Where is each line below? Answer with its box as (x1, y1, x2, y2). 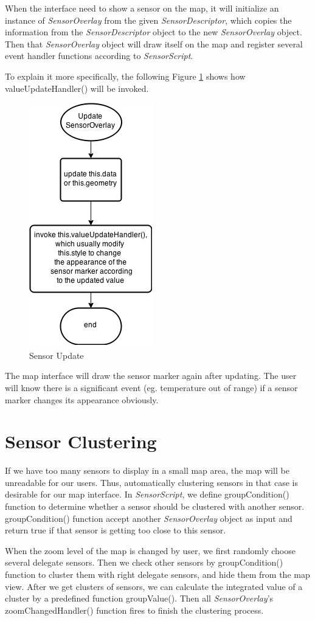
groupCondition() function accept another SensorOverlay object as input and (5, 512, 292, 524)
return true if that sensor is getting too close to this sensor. (5, 524, 226, 536)
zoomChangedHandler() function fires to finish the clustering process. (5, 603, 264, 616)
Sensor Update (29, 349, 84, 361)
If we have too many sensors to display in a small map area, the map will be (5, 464, 289, 477)
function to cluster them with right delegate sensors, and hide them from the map (5, 568, 310, 580)
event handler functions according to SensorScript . (5, 49, 193, 62)
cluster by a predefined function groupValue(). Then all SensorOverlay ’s (5, 592, 274, 605)
